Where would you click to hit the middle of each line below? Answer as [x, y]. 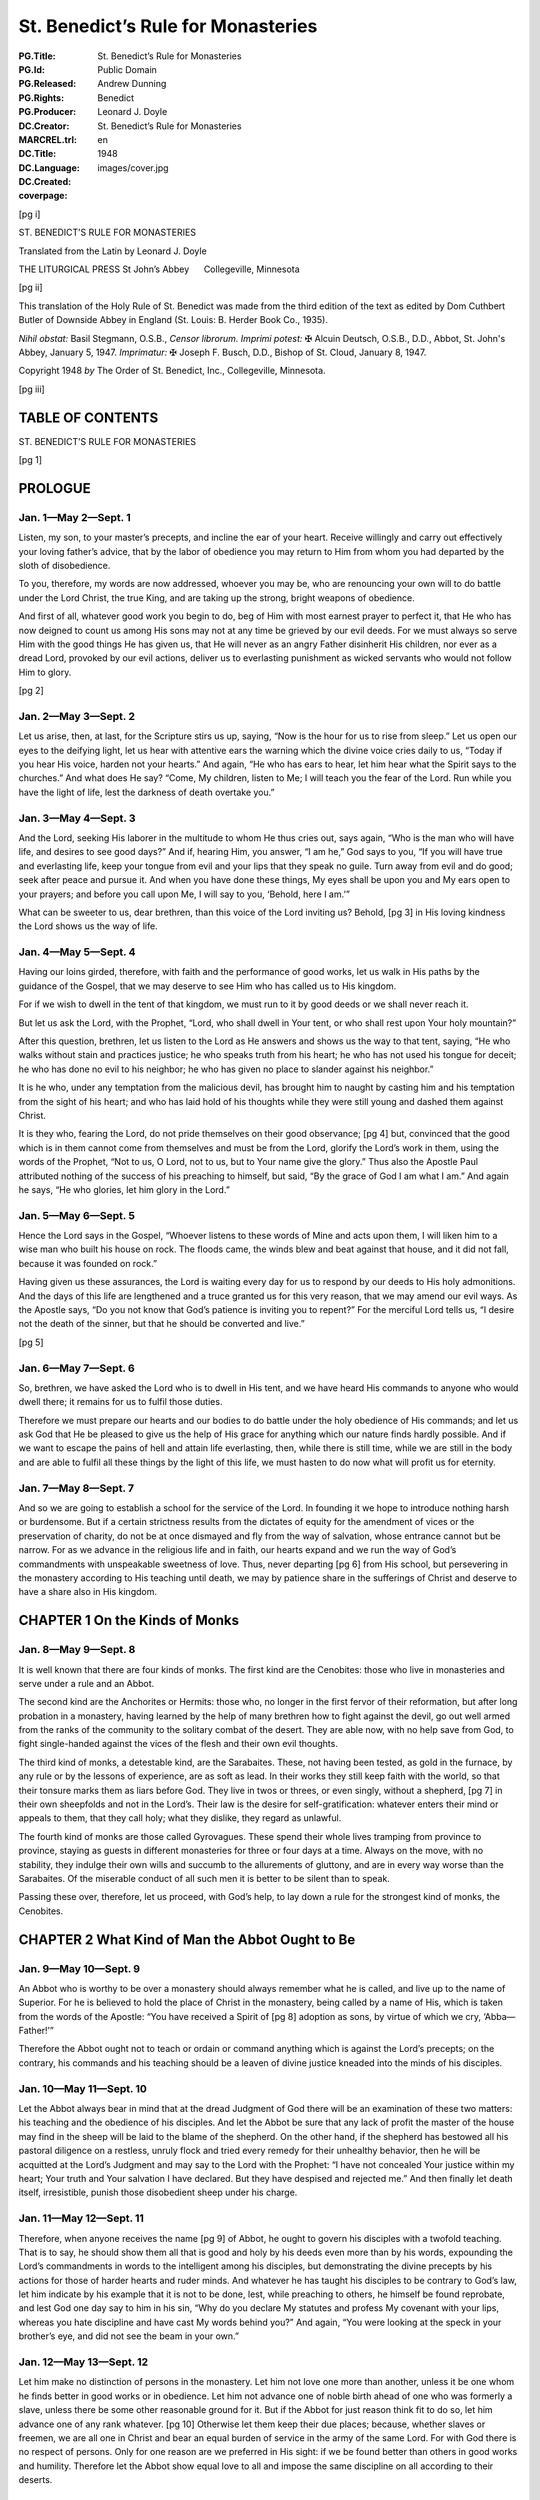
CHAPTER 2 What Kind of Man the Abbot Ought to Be [187, 1939]
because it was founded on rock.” [88, 1263]
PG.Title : [37, 56]
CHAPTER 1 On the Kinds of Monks [129, 1620]
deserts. [35, 2480]
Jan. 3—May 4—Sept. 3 [77, 818]
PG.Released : [47, 84]
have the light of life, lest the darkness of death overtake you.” [146, 792]
